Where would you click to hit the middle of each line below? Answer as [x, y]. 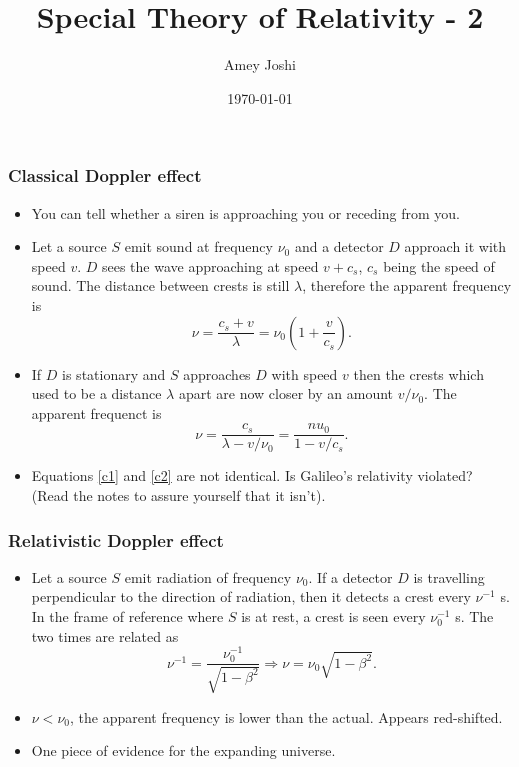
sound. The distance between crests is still [160, 285]
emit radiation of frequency [208, 576]
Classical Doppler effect [105, 175]
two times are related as [105, 635]
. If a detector [350, 576]
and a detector [339, 246]
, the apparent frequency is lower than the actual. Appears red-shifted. [286, 716]
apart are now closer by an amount [286, 393]
